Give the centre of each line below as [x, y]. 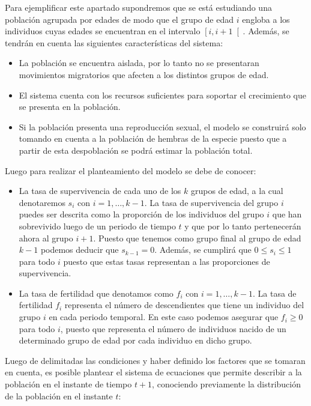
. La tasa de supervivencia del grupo [211, 202]
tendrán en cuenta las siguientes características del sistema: [114, 42]
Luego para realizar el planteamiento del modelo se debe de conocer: [131, 170]
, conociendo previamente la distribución [227, 384]
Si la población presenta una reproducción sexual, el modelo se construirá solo [162, 126]
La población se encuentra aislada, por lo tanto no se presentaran [139, 63]
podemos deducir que [80, 250]
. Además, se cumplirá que [203, 250]
